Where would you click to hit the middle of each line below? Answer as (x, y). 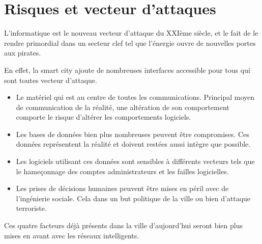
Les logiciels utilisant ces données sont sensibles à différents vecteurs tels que (135, 161)
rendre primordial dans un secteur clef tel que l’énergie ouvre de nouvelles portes (130, 43)
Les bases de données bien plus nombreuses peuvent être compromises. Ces (133, 134)
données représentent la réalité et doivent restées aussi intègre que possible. (133, 144)
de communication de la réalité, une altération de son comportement (123, 107)
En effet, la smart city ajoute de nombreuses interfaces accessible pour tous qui (127, 70)
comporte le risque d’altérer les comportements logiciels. (104, 117)
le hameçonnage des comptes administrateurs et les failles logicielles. (122, 171)
